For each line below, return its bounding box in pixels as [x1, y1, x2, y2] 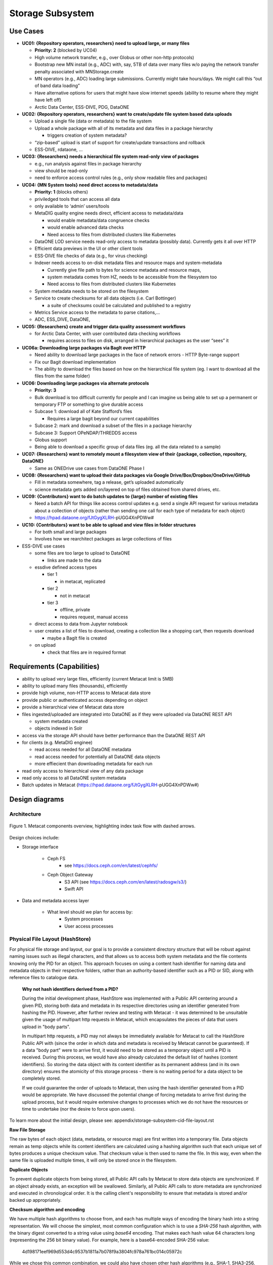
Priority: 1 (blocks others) [34, 189, 88, 195]
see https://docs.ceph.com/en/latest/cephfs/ [64, 862, 158, 868]
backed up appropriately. [9, 1197, 62, 1203]
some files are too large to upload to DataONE [34, 550, 130, 556]
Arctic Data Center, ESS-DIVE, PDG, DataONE [34, 104, 129, 110]
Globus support [34, 437, 67, 443]
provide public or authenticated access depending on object [22, 697, 148, 703]
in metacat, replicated [60, 578, 106, 584]
